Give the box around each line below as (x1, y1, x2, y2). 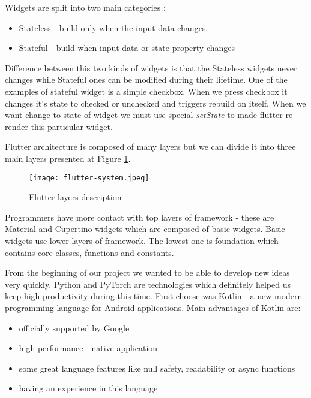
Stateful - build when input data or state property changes (19, 41, 235, 54)
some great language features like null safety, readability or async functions (19, 361, 295, 374)
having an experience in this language (19, 382, 158, 394)
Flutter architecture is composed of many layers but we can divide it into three (5, 140, 296, 153)
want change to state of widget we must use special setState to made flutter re (5, 108, 293, 121)
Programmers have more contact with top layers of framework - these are (5, 210, 274, 223)
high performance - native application (19, 342, 158, 354)
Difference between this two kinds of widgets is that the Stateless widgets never (5, 61, 297, 74)
